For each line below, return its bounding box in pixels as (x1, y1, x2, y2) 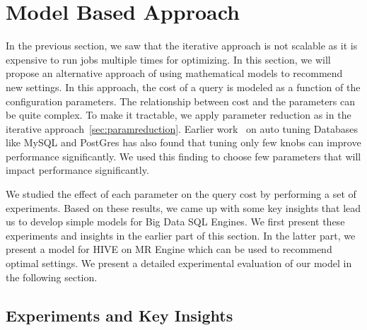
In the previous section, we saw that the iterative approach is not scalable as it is (6, 38, 358, 53)
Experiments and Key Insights (6, 304, 233, 326)
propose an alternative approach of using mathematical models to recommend (6, 66, 343, 81)
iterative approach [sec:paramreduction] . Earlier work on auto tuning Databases (6, 121, 358, 136)
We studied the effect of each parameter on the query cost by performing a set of (6, 187, 356, 201)
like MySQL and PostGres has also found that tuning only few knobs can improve (6, 135, 361, 150)
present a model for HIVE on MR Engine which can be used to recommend (6, 242, 332, 257)
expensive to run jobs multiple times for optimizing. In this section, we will (6, 52, 331, 66)
